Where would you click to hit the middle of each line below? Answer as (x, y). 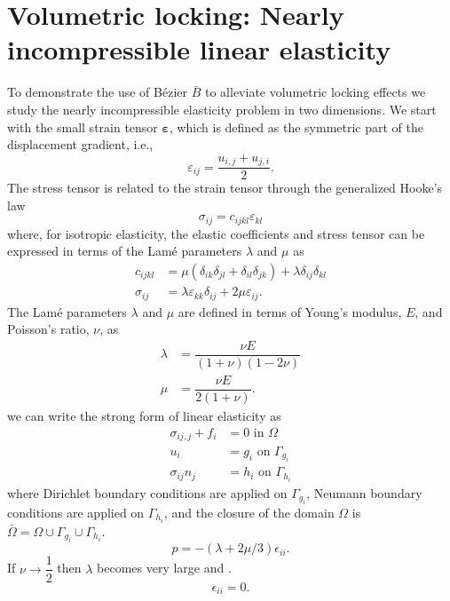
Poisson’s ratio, (48, 329)
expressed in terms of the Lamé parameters (125, 251)
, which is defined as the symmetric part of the (296, 127)
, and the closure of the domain (249, 512)
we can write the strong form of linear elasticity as (144, 415)
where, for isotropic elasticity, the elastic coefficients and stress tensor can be (216, 233)
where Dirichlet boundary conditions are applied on (147, 492)
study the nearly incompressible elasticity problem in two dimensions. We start (222, 109)
